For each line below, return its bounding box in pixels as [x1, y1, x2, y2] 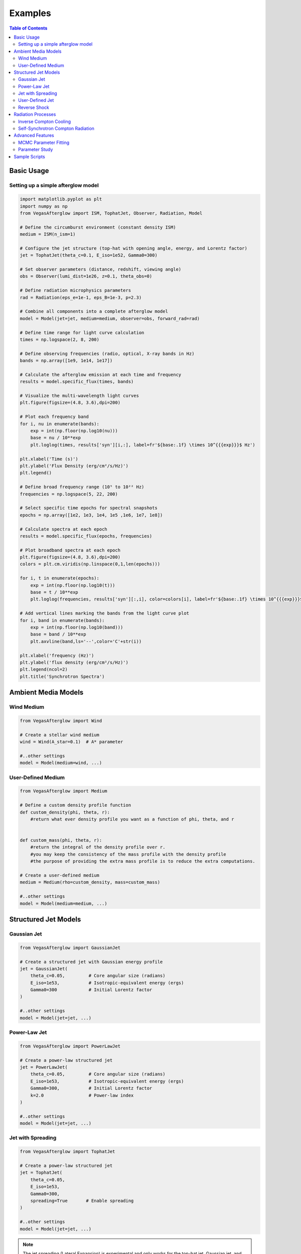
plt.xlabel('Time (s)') [20, 456, 79, 461]
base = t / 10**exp [30, 589, 79, 595]
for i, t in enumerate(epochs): [20, 575, 100, 581]
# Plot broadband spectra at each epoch [20, 547, 120, 553]
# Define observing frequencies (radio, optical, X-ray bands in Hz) [20, 351, 195, 356]
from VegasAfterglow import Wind [20, 718, 102, 723]
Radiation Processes [14, 111, 56, 117]
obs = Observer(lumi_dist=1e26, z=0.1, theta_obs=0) [20, 273, 153, 279]
